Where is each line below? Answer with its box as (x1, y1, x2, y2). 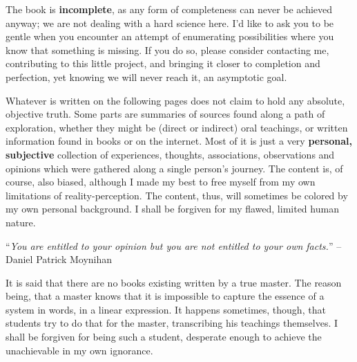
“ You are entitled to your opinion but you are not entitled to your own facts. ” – (6, 238, 342, 253)
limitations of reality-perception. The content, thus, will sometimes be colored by (6, 188, 348, 202)
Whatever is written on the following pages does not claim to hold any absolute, (6, 93, 345, 107)
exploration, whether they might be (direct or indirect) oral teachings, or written (6, 120, 348, 134)
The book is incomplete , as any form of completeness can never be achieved (6, 2, 333, 16)
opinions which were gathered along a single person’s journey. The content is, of (6, 161, 343, 175)
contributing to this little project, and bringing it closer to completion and (6, 56, 320, 71)
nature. (6, 215, 36, 229)
